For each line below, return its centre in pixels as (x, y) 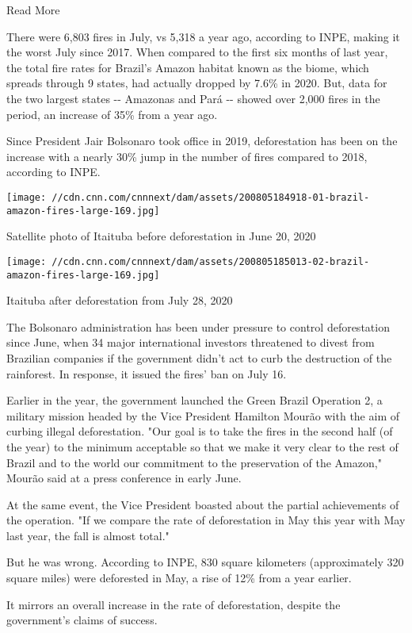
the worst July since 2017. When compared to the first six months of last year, (197, 52)
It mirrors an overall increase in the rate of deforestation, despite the (174, 604)
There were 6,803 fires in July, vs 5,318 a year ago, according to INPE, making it (203, 36)
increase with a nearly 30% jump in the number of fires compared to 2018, (187, 156)
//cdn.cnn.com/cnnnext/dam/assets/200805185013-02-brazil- (211, 261)
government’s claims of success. (82, 620)
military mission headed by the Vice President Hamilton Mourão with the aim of (203, 415)
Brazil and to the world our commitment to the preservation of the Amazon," (194, 462)
